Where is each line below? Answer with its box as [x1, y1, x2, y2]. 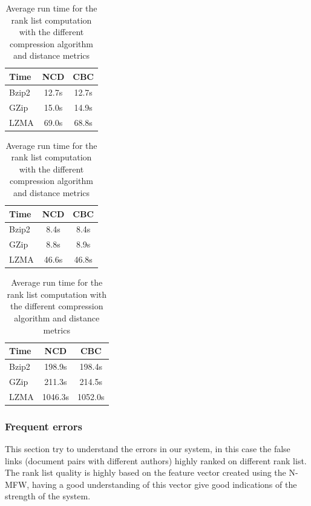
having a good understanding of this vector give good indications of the [31, 478, 297, 490]
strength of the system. [5, 490, 91, 502]
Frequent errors [5, 418, 82, 433]
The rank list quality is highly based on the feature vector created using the [5, 466, 286, 479]
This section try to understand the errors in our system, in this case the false [5, 442, 290, 455]
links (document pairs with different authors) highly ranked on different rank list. [5, 454, 307, 467]
